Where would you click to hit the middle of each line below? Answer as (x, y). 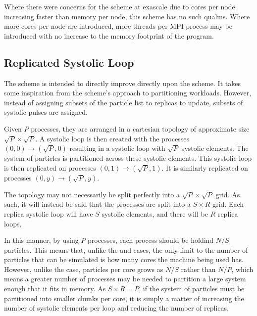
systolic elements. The (215, 148)
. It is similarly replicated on (205, 167)
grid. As (228, 194)
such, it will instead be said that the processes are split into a (98, 204)
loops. (13, 223)
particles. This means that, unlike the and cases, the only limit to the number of (126, 249)
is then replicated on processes (50, 167)
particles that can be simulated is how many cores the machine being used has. (124, 259)
